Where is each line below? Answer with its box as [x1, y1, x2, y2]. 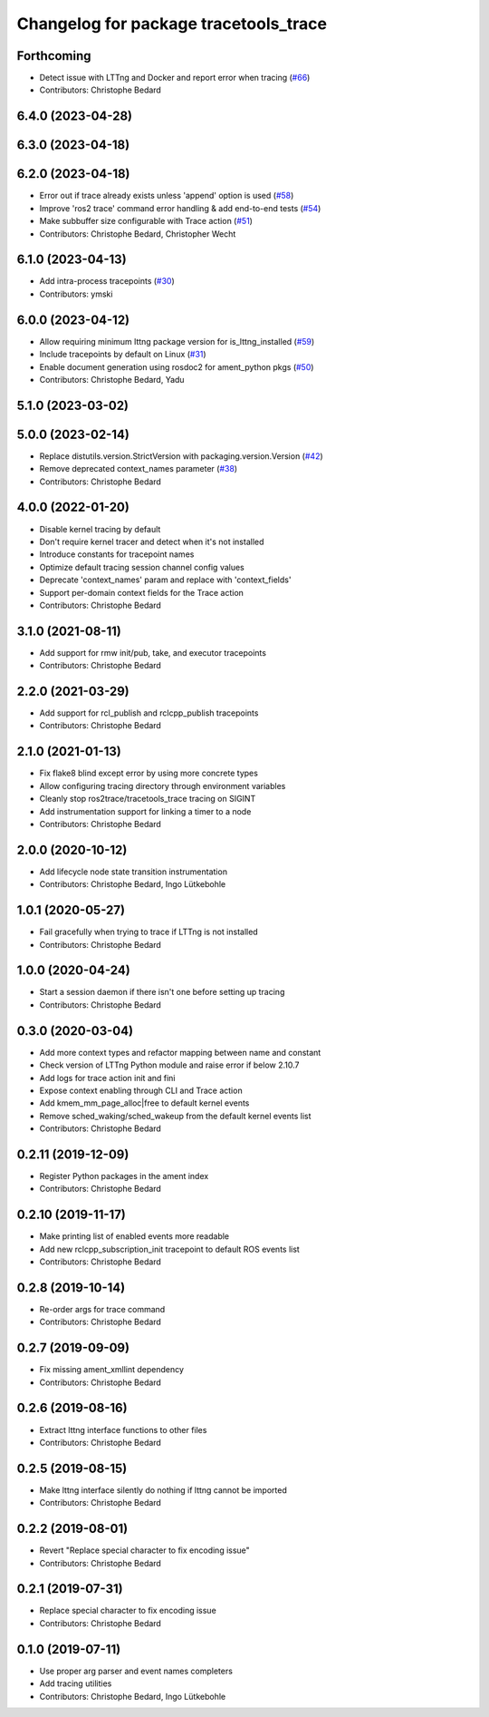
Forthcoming [16, 48, 91, 63]
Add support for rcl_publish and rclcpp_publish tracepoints [39, 707, 259, 718]
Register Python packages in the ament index [39, 1171, 209, 1181]
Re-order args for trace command [39, 1303, 166, 1314]
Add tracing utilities [39, 1678, 112, 1689]
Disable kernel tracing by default [39, 523, 161, 534]
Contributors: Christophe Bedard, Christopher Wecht [39, 228, 236, 239]
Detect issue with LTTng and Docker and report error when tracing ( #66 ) [39, 73, 311, 83]
